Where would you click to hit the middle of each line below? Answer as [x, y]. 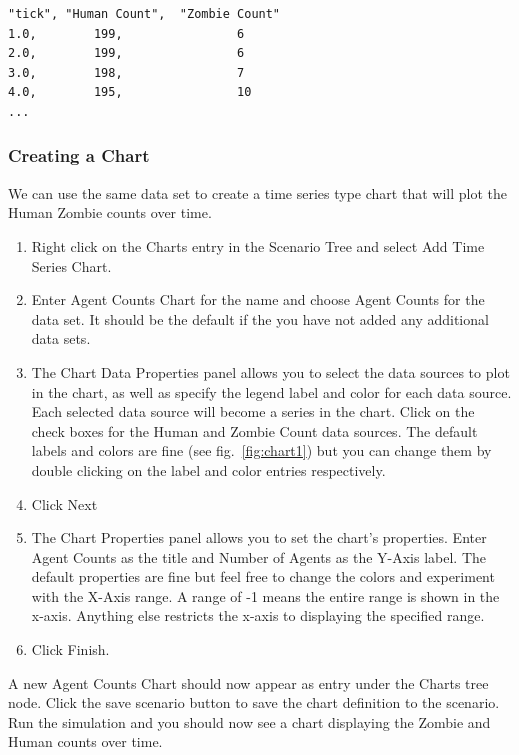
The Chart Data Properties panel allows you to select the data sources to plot [270, 371]
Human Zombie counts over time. [110, 212]
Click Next [64, 503]
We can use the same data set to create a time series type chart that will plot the [257, 192]
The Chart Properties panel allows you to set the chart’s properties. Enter [259, 537]
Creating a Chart [79, 155]
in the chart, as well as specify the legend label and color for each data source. [271, 391]
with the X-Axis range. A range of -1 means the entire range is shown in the [265, 595]
